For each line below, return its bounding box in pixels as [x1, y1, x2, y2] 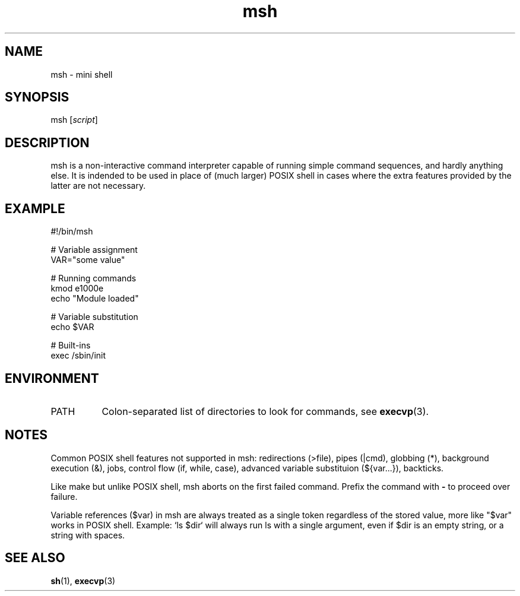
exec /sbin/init [50, 350, 106, 361]
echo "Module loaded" [50, 293, 139, 304]
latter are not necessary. [50, 180, 146, 191]
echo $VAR [50, 322, 94, 332]
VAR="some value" [50, 255, 125, 265]
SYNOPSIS [5, 90, 69, 105]
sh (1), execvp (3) [50, 575, 116, 586]
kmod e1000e [50, 283, 104, 294]
